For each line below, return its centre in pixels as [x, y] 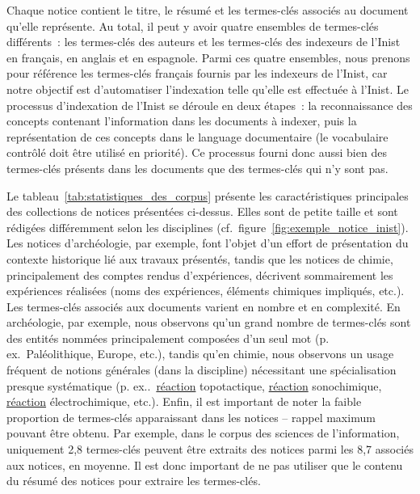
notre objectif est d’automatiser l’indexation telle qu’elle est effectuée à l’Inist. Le [208, 89]
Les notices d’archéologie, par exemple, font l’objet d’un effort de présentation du [208, 243]
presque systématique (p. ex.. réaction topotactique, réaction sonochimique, [194, 385]
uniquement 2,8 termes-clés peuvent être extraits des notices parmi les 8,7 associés [210, 449]
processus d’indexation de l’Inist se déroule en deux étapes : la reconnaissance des [210, 105]
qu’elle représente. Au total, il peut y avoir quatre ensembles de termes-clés [193, 25]
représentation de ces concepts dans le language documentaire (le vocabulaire [197, 136]
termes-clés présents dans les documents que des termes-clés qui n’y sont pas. [197, 168]
